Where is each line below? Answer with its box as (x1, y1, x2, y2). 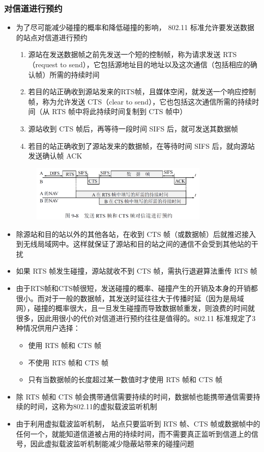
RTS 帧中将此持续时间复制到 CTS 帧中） (52, 106, 187, 117)
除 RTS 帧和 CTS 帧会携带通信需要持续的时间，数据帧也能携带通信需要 (16, 391, 253, 402)
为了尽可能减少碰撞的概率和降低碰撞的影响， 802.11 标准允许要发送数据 (16, 22, 255, 33)
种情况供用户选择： (16, 323, 80, 333)
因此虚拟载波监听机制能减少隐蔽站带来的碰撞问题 (30, 438, 194, 449)
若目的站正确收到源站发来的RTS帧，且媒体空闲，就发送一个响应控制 (28, 86, 256, 97)
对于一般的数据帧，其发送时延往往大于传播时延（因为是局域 (44, 293, 244, 303)
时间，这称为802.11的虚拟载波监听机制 (30, 401, 157, 412)
